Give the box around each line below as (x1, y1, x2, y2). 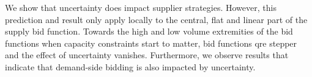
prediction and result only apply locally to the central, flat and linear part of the (5, 13, 308, 25)
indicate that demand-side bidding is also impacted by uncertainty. (5, 60, 256, 73)
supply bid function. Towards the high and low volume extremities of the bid (5, 25, 293, 38)
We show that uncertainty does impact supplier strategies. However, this (5, 1, 277, 13)
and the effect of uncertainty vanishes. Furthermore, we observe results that (5, 49, 289, 61)
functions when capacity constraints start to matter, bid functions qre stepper (5, 36, 297, 49)
